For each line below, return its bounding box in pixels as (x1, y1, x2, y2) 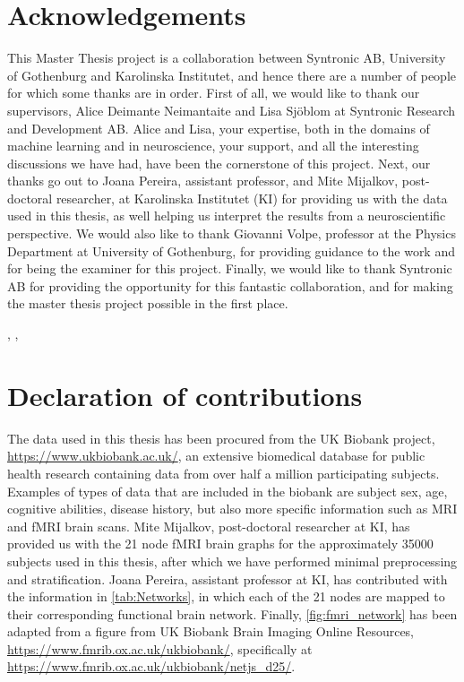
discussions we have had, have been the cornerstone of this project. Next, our (7, 153, 431, 172)
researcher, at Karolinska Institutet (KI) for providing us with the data (56, 188, 448, 207)
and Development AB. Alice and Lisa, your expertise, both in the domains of (7, 118, 430, 137)
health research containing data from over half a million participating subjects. (7, 463, 440, 482)
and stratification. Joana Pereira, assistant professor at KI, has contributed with (7, 569, 448, 588)
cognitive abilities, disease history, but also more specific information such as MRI (7, 499, 458, 518)
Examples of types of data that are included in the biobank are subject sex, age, (7, 481, 448, 500)
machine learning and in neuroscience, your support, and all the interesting (7, 136, 419, 155)
